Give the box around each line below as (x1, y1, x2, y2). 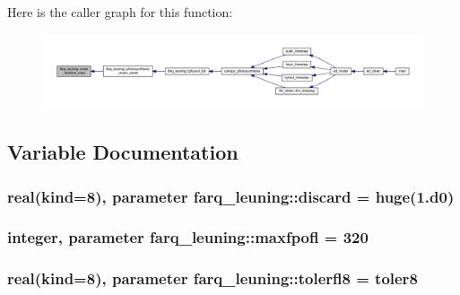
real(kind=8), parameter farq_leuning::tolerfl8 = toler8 (7, 267, 418, 290)
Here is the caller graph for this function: (7, 3, 233, 21)
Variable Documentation (7, 138, 239, 166)
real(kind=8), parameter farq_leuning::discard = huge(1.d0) (7, 185, 455, 207)
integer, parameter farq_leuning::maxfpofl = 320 (7, 226, 369, 248)
